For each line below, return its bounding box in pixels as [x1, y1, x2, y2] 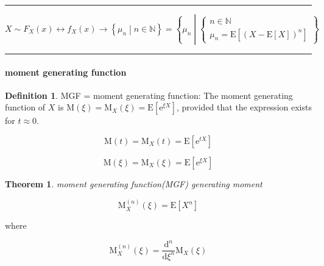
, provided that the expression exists [176, 101, 312, 113]
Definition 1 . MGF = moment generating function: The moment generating [5, 88, 293, 101]
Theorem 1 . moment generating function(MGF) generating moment [5, 177, 262, 190]
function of [5, 101, 46, 113]
